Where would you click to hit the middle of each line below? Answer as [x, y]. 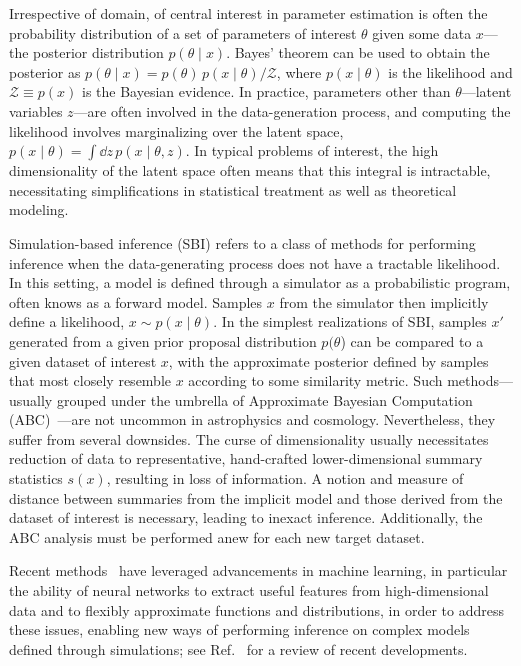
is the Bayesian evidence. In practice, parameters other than [266, 91]
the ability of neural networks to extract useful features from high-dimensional [249, 590]
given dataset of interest [83, 360]
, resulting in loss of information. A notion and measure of [285, 478]
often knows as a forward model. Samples [136, 301]
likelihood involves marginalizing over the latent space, [176, 130]
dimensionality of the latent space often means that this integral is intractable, [250, 170]
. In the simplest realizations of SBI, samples [350, 321]
